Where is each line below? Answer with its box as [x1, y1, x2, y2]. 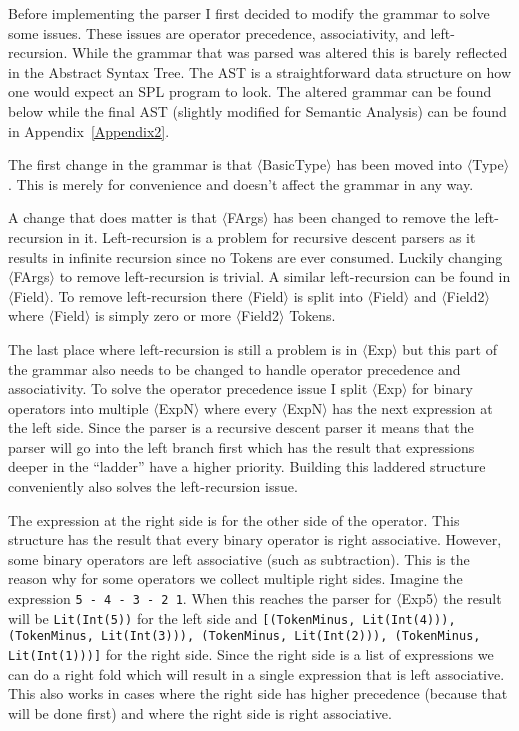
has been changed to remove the [273, 207, 470, 228]
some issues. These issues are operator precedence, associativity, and [8, 22, 426, 43]
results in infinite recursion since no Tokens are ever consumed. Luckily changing [8, 246, 503, 267]
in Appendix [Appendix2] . [8, 120, 170, 141]
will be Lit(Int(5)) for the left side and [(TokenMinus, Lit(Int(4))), [8, 607, 456, 628]
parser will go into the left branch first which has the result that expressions [8, 436, 475, 457]
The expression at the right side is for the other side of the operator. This [8, 509, 460, 530]
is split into [293, 285, 363, 306]
